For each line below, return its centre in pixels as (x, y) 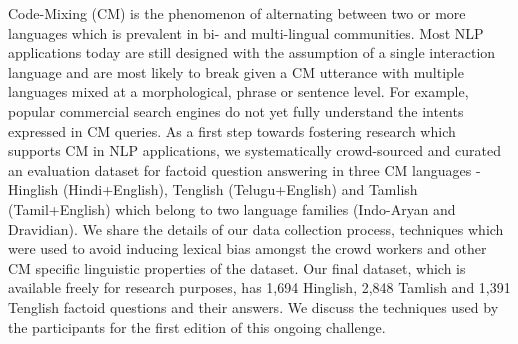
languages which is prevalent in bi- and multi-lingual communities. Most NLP (246, 32)
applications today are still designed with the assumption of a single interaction (252, 52)
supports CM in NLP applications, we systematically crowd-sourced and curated (254, 150)
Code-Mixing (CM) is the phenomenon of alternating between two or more (237, 13)
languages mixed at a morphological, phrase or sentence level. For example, (238, 91)
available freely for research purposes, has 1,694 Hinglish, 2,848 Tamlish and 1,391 (259, 287)
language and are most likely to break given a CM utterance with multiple (236, 71)
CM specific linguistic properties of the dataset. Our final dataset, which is (237, 267)
